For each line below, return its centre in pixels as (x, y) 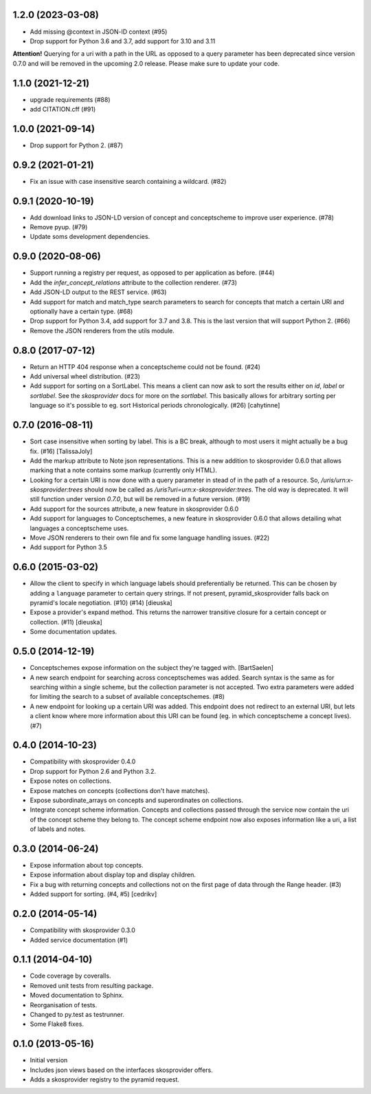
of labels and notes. (58, 829)
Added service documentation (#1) (79, 940)
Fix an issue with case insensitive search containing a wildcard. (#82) (128, 181)
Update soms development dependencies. (90, 237)
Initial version (49, 1060)
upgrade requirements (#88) (70, 99)
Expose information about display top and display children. (113, 875)
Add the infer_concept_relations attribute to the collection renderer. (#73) (133, 282)
